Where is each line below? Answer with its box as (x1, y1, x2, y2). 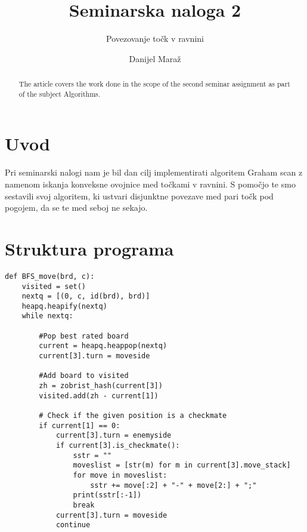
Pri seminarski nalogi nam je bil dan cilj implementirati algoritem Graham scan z (5, 166, 303, 179)
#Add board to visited (39, 371, 129, 380)
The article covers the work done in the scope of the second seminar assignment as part (18, 79, 290, 89)
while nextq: (21, 312, 73, 321)
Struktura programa (5, 236, 174, 260)
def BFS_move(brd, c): (5, 272, 95, 281)
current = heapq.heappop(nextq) (39, 342, 168, 350)
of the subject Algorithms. (18, 88, 101, 99)
